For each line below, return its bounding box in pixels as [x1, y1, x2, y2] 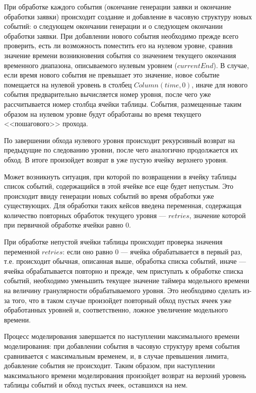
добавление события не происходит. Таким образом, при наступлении [4, 360, 215, 371]
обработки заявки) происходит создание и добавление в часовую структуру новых [4, 11, 252, 21]
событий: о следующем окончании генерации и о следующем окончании [4, 21, 223, 31]
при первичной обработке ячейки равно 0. [4, 220, 131, 230]
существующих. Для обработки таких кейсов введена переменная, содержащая [4, 200, 242, 211]
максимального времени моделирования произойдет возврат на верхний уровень [4, 370, 246, 380]
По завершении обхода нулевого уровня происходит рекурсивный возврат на [4, 135, 235, 145]
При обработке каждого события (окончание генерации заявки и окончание [4, 1, 232, 11]
